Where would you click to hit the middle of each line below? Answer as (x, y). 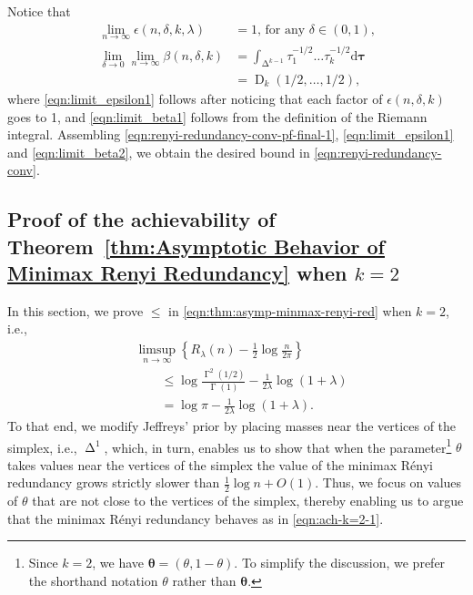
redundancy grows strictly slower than (114, 482)
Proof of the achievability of (141, 219)
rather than (204, 581)
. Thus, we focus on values (388, 482)
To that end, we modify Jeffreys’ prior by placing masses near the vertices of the (232, 425)
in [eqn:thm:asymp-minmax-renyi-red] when (290, 310)
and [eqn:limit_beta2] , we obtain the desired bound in (159, 152)
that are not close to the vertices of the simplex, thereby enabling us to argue (248, 501)
